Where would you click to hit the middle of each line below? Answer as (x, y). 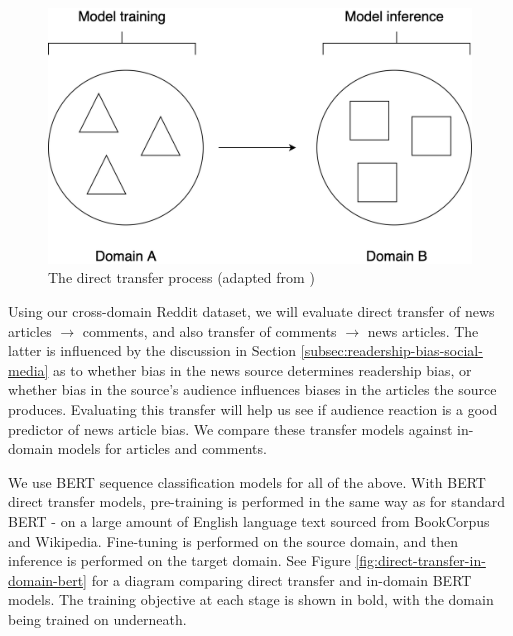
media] (28, 369)
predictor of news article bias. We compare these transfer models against (230, 428)
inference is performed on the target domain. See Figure (179, 560)
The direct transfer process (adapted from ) (181, 277)
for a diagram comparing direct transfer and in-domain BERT (281, 579)
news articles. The (423, 330)
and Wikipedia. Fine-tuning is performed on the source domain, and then (233, 540)
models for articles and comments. (162, 448)
